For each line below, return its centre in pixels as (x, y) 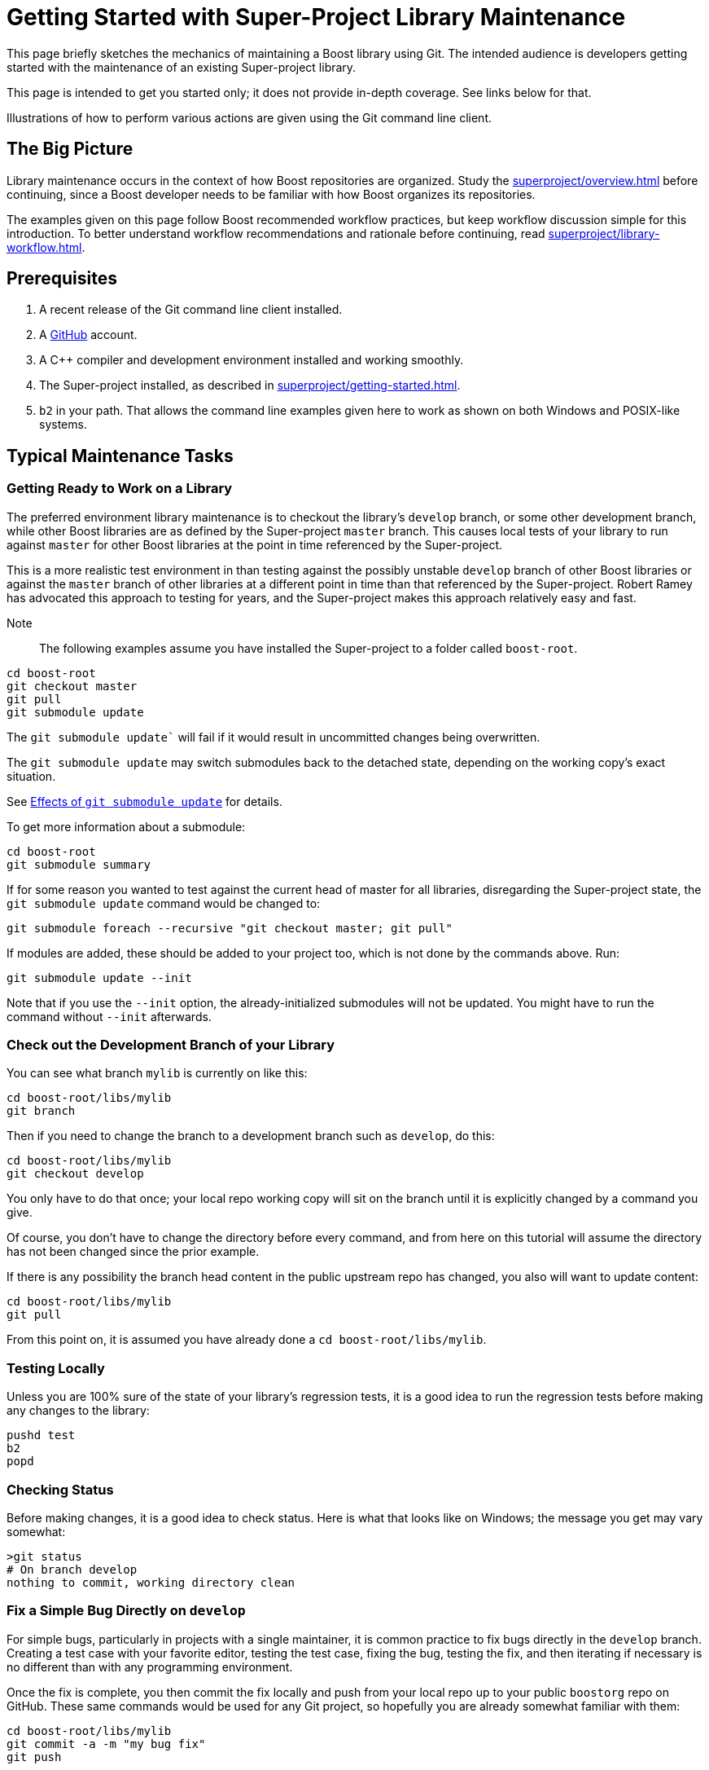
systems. (63, 425)
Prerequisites (62, 279)
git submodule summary (79, 864)
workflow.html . (46, 247)
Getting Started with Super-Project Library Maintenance (316, 17)
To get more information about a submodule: (126, 826)
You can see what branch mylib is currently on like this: (157, 1073)
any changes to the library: (78, 1411)
